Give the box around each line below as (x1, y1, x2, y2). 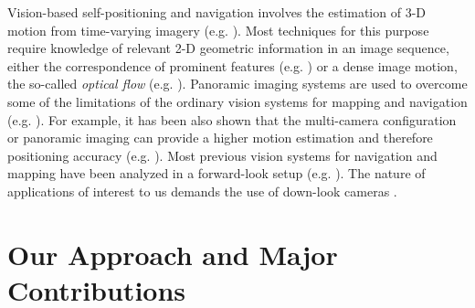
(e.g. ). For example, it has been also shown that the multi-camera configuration (7, 110, 457, 129)
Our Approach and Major (7, 235, 338, 272)
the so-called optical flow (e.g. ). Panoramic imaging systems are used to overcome (7, 74, 468, 93)
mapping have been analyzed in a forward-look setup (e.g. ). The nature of (7, 164, 426, 183)
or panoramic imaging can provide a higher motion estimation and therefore (7, 128, 433, 147)
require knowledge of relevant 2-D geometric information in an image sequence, (7, 38, 449, 58)
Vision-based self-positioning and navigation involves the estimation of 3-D (7, 3, 427, 21)
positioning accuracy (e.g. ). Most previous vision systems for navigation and (7, 145, 438, 165)
